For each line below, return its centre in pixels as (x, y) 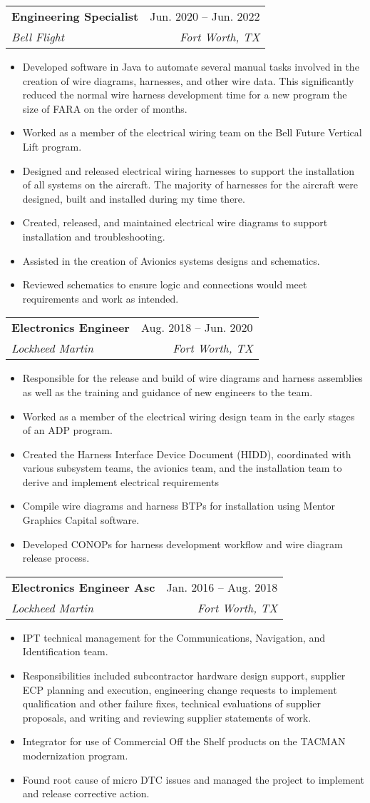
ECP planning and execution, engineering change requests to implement (180, 689)
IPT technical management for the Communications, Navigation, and (174, 637)
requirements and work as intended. (101, 298)
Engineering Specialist (75, 16)
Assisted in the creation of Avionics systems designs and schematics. (171, 260)
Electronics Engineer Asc (83, 587)
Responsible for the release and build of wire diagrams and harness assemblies (192, 378)
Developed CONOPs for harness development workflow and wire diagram (183, 544)
